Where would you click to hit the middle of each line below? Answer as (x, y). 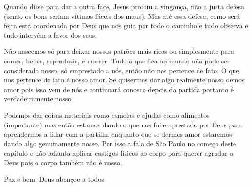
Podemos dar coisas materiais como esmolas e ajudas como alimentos (107, 115)
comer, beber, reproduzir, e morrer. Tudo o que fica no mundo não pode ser (117, 60)
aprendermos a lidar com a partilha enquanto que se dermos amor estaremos (118, 134)
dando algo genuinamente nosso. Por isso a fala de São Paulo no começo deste (120, 143)
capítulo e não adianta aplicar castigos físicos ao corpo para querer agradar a (119, 153)
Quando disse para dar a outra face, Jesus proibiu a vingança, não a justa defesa (124, 6)
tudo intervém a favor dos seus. (51, 35)
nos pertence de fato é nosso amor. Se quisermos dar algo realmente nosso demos (124, 80)
